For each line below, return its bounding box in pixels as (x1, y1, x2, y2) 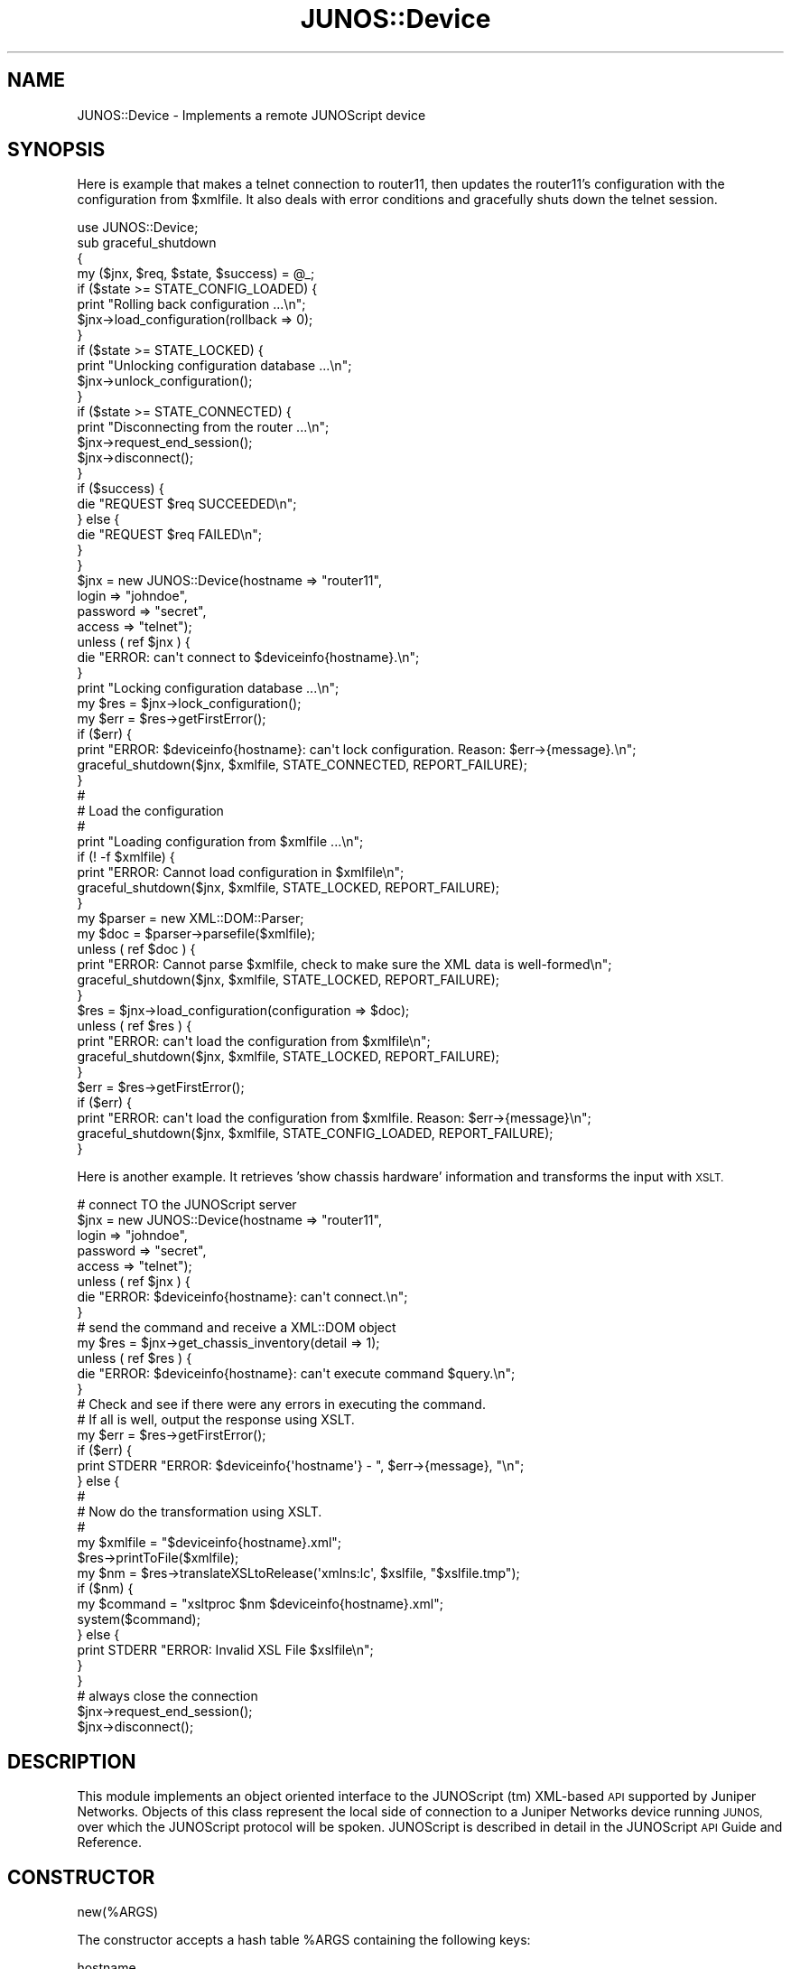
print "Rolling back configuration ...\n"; (77, 296, 306, 313)
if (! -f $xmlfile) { (77, 849, 175, 865)
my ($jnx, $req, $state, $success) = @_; (77, 266, 315, 282)
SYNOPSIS (7, 138, 106, 162)
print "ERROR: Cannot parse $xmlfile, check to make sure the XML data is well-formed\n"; (77, 957, 612, 973)
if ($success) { (77, 481, 164, 497)
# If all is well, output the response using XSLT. (77, 1412, 355, 1428)
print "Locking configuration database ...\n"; (77, 680, 340, 696)
